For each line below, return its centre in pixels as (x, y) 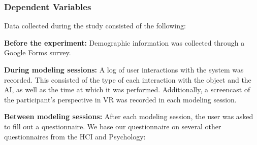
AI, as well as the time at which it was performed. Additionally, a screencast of (127, 89)
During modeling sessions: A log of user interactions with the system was (124, 69)
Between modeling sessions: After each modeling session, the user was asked (129, 116)
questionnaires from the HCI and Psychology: (75, 136)
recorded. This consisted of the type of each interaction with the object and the (128, 79)
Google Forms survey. (38, 52)
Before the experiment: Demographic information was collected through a (124, 42)
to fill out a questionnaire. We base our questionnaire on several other (113, 126)
